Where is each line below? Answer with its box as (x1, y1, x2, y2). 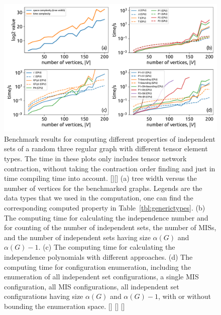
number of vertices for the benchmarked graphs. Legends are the (4, 182, 202, 193)
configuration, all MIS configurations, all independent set (4, 281, 179, 291)
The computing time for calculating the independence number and (4, 212, 208, 223)
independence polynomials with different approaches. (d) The (4, 251, 193, 262)
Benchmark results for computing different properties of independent (4, 133, 215, 144)
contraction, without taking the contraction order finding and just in (4, 163, 215, 173)
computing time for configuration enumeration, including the (4, 261, 191, 272)
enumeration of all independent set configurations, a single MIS (4, 271, 199, 282)
